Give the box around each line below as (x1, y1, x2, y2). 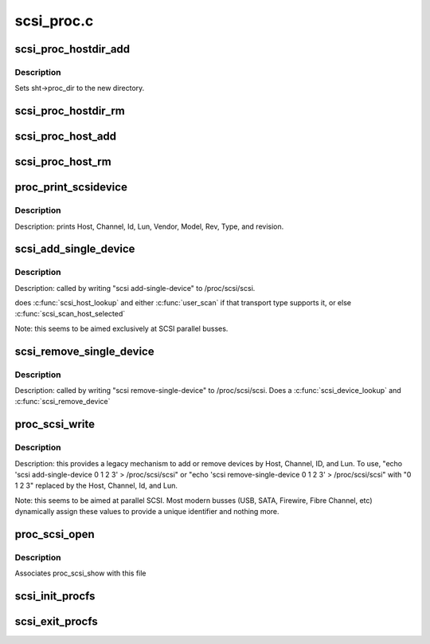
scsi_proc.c (14, 12, 94, 29)
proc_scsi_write (14, 418, 96, 431)
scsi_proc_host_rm (14, 155, 111, 169)
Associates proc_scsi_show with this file (14, 568, 147, 578)
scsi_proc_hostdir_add (14, 42, 131, 56)
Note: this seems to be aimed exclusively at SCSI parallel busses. (14, 324, 229, 333)
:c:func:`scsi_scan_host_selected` (14, 309, 126, 319)
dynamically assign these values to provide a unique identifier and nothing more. (14, 507, 279, 516)
